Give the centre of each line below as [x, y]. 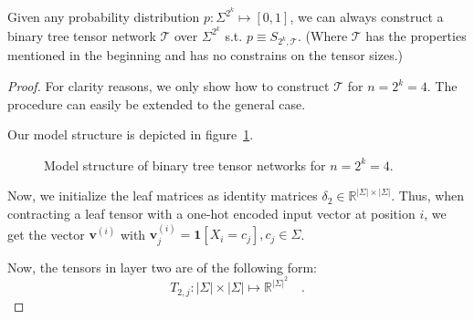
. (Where [323, 35]
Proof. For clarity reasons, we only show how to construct [169, 86]
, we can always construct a [367, 17]
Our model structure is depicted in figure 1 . [131, 134]
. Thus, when [428, 196]
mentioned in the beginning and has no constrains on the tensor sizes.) [205, 55]
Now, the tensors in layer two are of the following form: [163, 267]
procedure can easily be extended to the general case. [157, 103]
